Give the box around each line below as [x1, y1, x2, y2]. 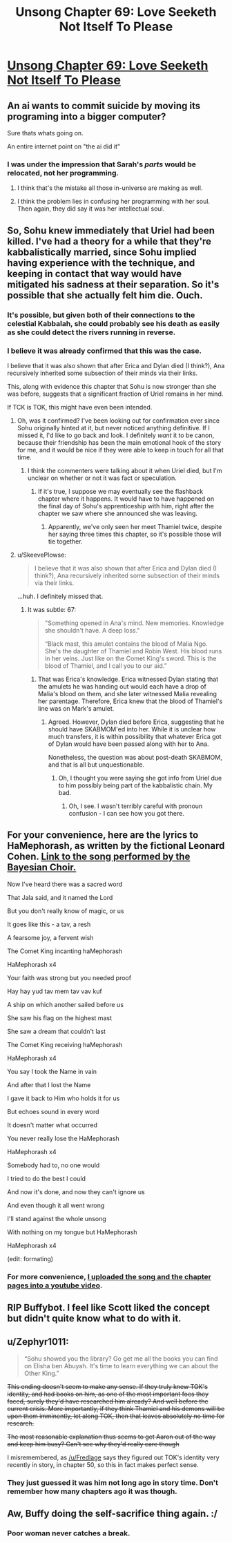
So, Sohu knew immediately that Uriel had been [7, 224, 215, 236]
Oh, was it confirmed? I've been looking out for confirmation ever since [17, 416, 220, 425]
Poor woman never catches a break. [7, 1528, 130, 1538]
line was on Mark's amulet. [37, 704, 115, 712]
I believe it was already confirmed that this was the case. [7, 346, 202, 356]
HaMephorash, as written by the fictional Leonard [7, 840, 225, 852]
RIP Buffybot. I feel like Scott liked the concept [7, 1302, 211, 1314]
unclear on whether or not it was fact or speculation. [27, 474, 177, 482]
